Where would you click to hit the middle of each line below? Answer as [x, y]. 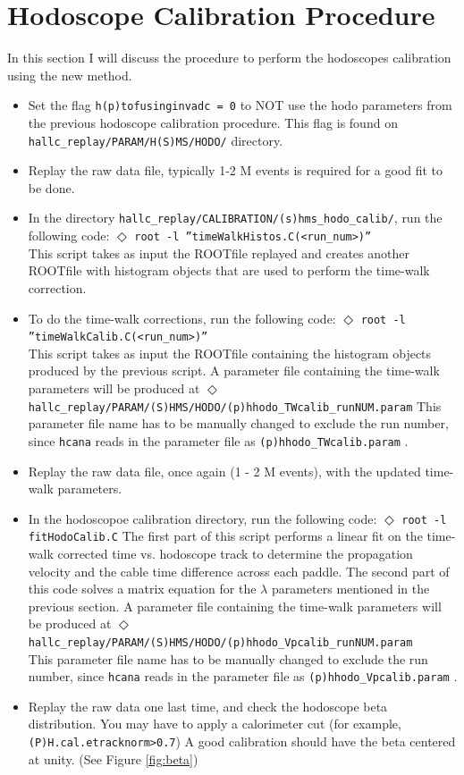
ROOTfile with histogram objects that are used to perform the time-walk [229, 270]
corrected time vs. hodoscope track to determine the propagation [235, 553]
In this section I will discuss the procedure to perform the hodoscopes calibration [229, 58]
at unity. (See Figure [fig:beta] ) [113, 758]
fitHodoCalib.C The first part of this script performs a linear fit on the [225, 536]
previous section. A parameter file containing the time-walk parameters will [235, 606]
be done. [51, 187]
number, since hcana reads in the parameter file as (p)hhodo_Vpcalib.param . [243, 676]
